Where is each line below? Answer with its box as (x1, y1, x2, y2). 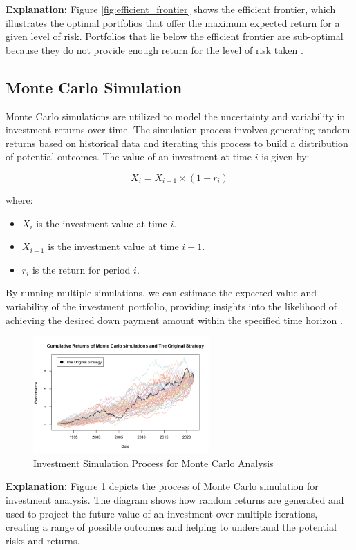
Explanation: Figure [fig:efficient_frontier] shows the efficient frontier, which (6, 2, 336, 16)
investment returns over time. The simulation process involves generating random (6, 122, 350, 137)
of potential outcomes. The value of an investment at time (6, 149, 252, 164)
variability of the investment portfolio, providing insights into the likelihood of (6, 298, 337, 313)
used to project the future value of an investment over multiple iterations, (6, 506, 318, 520)
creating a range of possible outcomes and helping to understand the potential (6, 520, 337, 534)
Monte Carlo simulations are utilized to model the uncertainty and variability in (6, 108, 346, 123)
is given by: (261, 149, 310, 164)
